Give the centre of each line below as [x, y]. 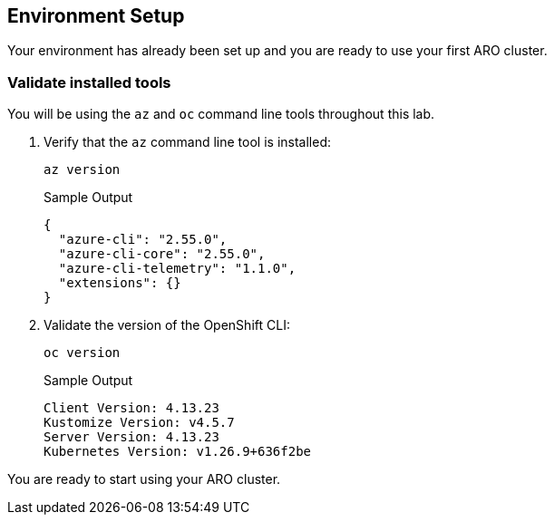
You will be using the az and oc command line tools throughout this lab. [221, 114]
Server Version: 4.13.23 [131, 437]
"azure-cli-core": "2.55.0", [162, 254]
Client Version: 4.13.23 [131, 408]
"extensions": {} [120, 283]
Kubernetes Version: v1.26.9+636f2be [178, 452]
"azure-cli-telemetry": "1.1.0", [177, 269]
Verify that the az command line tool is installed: [187, 142]
